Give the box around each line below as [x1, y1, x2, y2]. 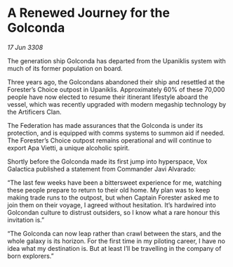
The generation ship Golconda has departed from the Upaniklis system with [7, 56, 226, 65]
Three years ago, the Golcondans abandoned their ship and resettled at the [7, 77, 225, 86]
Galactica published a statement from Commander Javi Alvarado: [7, 164, 197, 173]
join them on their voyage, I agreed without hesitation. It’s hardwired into [7, 200, 216, 209]
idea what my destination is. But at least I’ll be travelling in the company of [7, 244, 222, 252]
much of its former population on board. [7, 64, 123, 72]
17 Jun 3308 [7, 43, 44, 51]
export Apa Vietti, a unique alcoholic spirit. [7, 143, 130, 152]
